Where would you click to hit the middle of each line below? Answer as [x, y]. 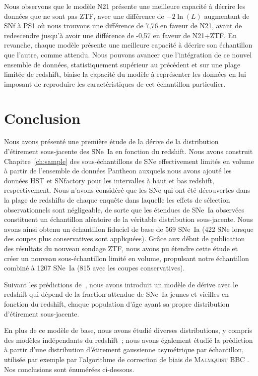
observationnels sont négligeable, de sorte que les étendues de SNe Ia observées [124, 209]
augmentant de [227, 16]
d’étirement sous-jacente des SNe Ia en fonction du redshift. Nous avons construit [129, 151]
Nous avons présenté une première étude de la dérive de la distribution [111, 141]
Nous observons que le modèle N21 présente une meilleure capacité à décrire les [125, 6]
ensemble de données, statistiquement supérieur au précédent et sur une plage [122, 64]
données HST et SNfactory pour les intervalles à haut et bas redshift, [109, 180]
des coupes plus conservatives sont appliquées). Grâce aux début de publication [125, 239]
